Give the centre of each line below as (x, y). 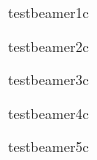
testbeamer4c (48, 112)
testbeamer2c (48, 45)
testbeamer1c (48, 12)
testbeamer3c (48, 79)
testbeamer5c (48, 146)
